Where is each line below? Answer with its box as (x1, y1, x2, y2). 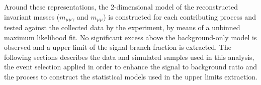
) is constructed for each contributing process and (103, 11, 256, 22)
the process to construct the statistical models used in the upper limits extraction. (4, 71, 257, 82)
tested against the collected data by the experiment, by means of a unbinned (4, 22, 240, 33)
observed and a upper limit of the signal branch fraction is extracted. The (4, 42, 231, 52)
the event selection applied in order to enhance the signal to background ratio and (4, 61, 257, 72)
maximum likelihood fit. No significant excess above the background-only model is (4, 32, 257, 42)
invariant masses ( (4, 11, 60, 22)
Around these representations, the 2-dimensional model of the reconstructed (4, 2, 238, 12)
